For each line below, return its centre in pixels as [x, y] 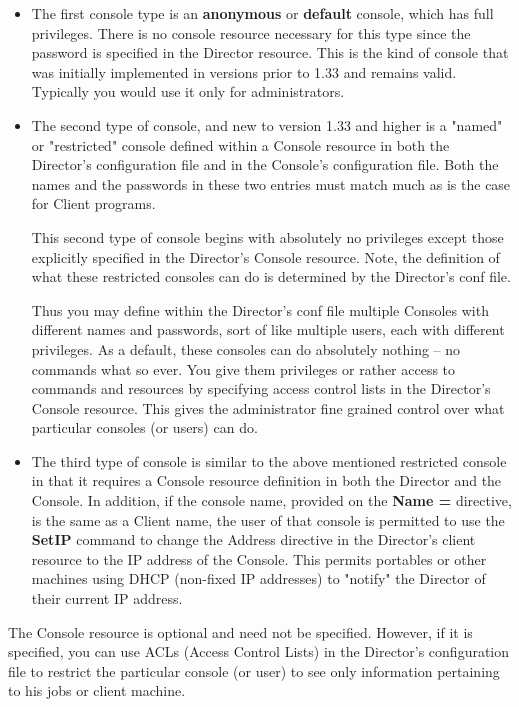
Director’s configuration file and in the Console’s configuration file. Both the [265, 164]
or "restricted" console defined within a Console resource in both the [240, 144]
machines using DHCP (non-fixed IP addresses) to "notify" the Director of [258, 578]
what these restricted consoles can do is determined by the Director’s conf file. [271, 276]
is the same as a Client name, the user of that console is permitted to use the [268, 519]
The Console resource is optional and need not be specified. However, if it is [240, 631]
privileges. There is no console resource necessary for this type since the [251, 32]
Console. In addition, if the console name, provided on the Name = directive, [271, 500]
